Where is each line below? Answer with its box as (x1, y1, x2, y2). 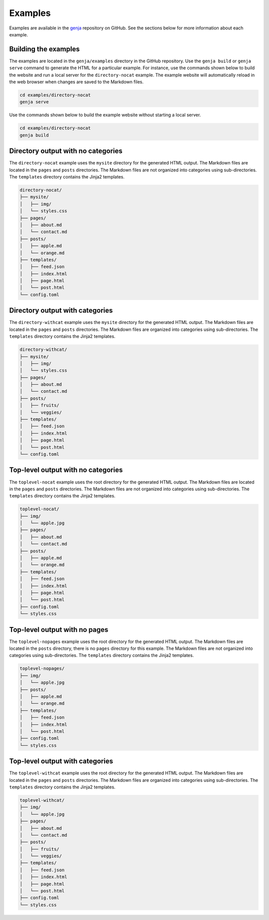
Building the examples (9, 45, 80, 53)
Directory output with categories (9, 307, 113, 315)
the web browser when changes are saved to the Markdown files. (9, 79, 144, 85)
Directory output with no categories (9, 147, 123, 155)
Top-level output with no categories (9, 466, 123, 474)
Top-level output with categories (9, 757, 113, 766)
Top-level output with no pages (9, 625, 109, 634)
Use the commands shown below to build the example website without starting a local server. (9, 112, 201, 118)
